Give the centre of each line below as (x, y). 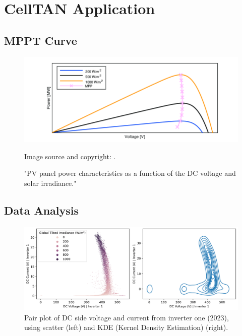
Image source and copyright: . (70, 156)
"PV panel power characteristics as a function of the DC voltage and (130, 173)
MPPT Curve (41, 40)
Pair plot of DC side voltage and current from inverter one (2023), (127, 317)
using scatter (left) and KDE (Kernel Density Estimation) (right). (126, 327)
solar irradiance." (50, 183)
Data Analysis (42, 210)
